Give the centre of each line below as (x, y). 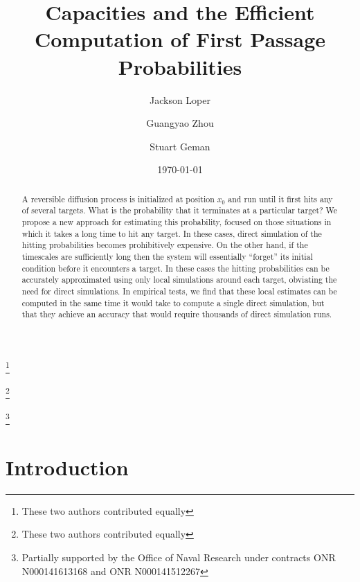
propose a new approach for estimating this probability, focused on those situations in (177, 221)
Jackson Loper (180, 99)
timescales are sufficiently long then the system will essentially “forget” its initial (167, 256)
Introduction (67, 467)
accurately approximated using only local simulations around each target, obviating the (179, 280)
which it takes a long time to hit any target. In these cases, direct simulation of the (172, 233)
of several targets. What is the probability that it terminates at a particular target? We (180, 210)
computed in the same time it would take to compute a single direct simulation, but (173, 302)
